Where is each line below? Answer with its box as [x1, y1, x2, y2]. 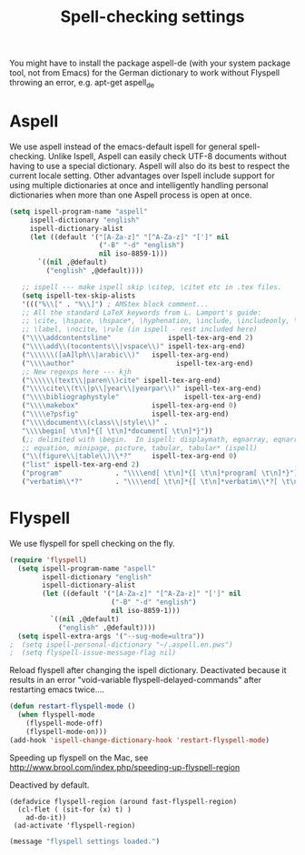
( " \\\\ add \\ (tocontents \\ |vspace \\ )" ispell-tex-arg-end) [21, 342, 246, 351]
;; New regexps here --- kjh [21, 367, 132, 377]
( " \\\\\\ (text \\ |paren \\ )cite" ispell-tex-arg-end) [21, 376, 221, 385]
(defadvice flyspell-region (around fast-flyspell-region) [9, 797, 238, 806]
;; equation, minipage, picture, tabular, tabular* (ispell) [21, 443, 258, 452]
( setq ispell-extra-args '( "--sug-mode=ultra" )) [17, 631, 205, 640]
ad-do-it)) [25, 812, 67, 822]
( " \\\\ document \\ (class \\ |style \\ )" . [21, 417, 169, 427]
